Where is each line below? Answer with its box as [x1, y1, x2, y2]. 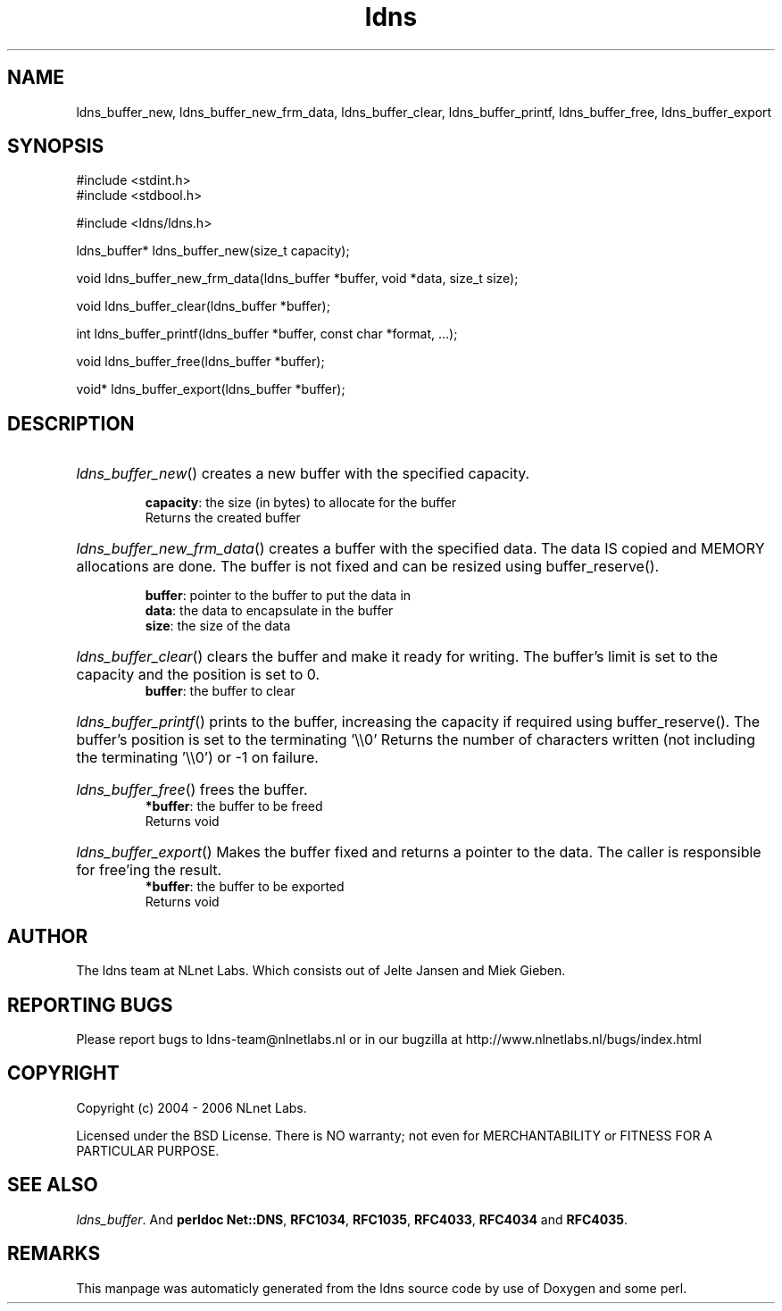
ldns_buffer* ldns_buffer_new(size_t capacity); [76, 243, 350, 259]
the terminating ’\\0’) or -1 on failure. [76, 748, 319, 767]
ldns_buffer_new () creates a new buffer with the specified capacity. [76, 464, 530, 483]
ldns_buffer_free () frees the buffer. [76, 781, 308, 799]
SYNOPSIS [7, 135, 104, 158]
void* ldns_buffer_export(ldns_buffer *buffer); [76, 381, 345, 397]
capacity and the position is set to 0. [76, 665, 320, 684]
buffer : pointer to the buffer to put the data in [145, 588, 412, 604]
